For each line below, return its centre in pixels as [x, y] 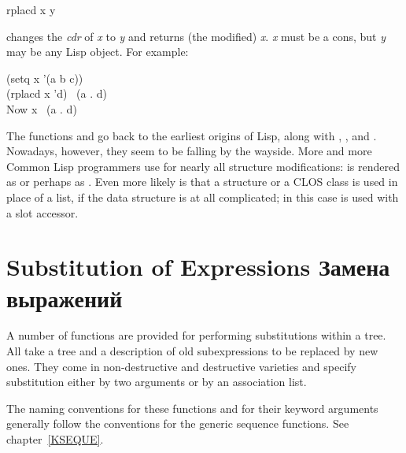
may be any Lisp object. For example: [98, 52]
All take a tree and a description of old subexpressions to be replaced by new [192, 351]
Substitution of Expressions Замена [198, 267]
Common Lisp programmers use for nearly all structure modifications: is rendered [203, 166]
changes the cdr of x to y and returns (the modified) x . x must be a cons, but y [196, 36]
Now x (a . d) [42, 108]
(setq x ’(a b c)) [45, 78]
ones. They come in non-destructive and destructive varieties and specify [181, 366]
